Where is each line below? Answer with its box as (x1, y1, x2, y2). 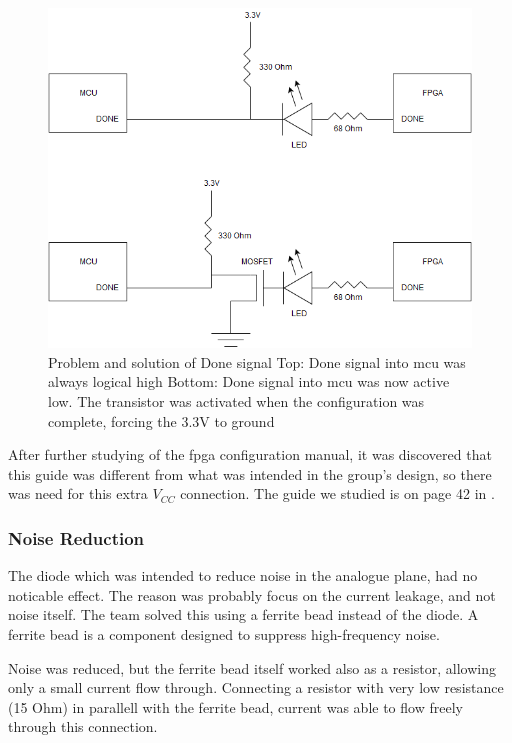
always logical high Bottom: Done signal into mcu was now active (48, 371, 450, 392)
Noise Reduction (8, 525, 145, 550)
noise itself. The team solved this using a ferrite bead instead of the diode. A (8, 604, 479, 625)
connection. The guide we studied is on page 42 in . (180, 483, 495, 504)
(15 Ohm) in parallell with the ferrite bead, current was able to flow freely (8, 696, 463, 717)
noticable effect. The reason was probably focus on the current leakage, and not (8, 584, 496, 605)
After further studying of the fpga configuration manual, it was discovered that (8, 444, 492, 465)
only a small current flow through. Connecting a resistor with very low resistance (8, 677, 504, 698)
